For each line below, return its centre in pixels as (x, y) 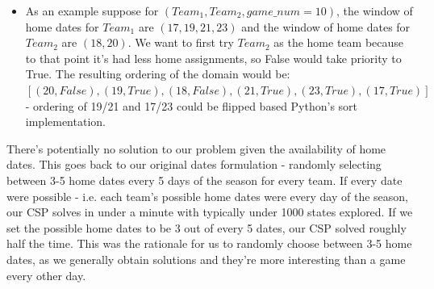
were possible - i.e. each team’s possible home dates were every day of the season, (208, 196)
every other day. (46, 275)
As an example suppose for (92, 10)
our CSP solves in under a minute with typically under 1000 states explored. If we (210, 212)
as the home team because (339, 42)
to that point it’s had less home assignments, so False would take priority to (213, 58)
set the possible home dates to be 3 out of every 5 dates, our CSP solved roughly (207, 227)
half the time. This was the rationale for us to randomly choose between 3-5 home (209, 243)
